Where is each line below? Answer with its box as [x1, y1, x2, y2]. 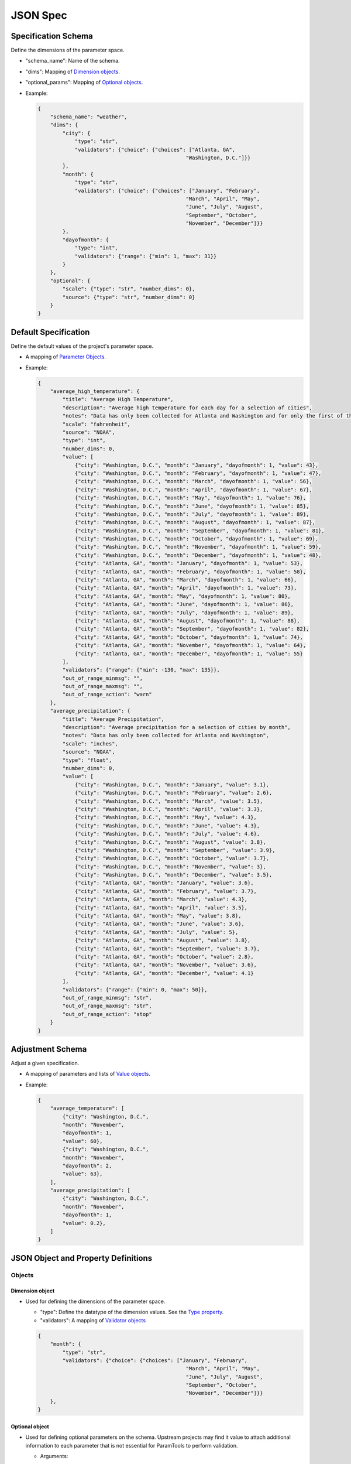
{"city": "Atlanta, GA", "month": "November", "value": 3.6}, [74, 962, 257, 969]
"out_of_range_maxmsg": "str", [62, 1003, 152, 1010]
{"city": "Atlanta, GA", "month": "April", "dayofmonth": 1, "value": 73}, [74, 584, 297, 591]
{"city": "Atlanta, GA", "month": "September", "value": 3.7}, [74, 945, 260, 952]
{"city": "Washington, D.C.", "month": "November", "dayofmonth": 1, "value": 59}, [74, 543, 322, 550]
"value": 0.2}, [62, 1220, 106, 1226]
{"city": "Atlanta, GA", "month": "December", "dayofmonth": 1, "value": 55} [74, 650, 304, 657]
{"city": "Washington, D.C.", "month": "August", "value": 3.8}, [74, 839, 266, 846]
